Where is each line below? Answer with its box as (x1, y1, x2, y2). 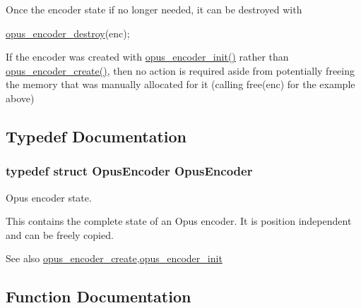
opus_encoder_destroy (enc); (6, 25, 130, 40)
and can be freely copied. (6, 227, 114, 242)
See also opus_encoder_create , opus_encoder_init (6, 251, 223, 266)
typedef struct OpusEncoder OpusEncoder (6, 162, 253, 180)
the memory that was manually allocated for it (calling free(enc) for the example (6, 77, 355, 92)
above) (6, 90, 35, 105)
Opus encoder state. (6, 190, 92, 204)
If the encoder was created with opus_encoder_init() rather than (6, 49, 289, 64)
